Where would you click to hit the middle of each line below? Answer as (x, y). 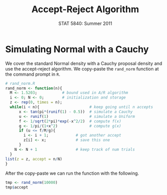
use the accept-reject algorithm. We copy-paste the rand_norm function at (82, 69)
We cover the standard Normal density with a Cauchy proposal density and (84, 63)
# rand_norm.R (20, 83)
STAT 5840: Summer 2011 (85, 23)
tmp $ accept (17, 187)
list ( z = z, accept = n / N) (34, 159)
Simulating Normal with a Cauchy (77, 49)
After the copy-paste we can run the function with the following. (72, 173)
